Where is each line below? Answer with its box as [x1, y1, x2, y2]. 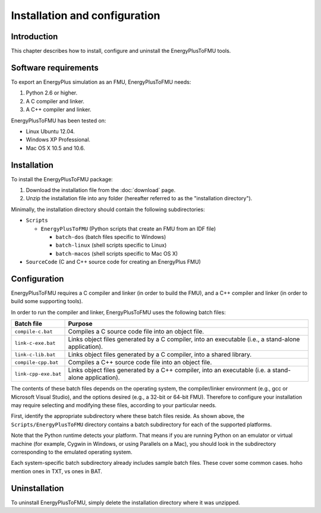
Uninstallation [11, 483, 64, 493]
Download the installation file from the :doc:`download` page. [26, 187, 175, 193]
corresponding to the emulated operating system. [11, 448, 133, 455]
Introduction [11, 32, 58, 42]
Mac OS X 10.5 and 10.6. [26, 144, 86, 152]
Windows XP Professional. [26, 136, 90, 143]
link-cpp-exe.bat [14, 370, 62, 377]
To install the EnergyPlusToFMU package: [11, 175, 113, 182]
